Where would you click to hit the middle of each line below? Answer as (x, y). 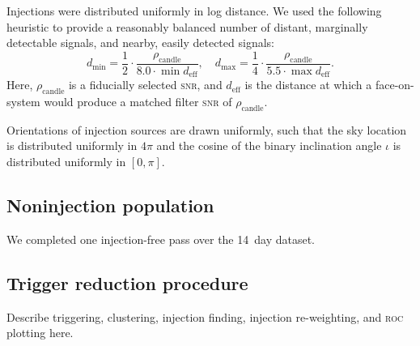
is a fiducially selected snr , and (145, 85)
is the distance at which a (308, 85)
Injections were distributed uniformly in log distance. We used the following (194, 11)
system (23, 102)
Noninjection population (110, 205)
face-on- (395, 85)
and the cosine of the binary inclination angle (269, 145)
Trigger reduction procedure (127, 282)
